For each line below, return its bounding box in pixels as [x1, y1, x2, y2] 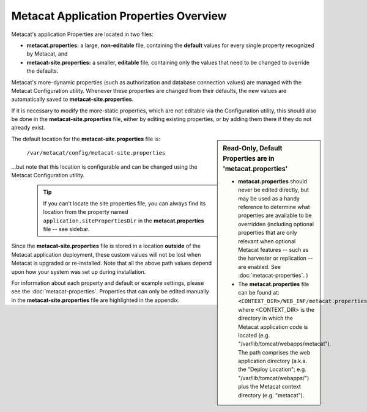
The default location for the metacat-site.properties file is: [11, 135, 160, 142]
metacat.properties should [238, 177, 308, 185]
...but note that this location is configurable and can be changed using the [11, 163, 198, 171]
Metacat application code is [238, 323, 308, 330]
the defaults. [26, 67, 59, 75]
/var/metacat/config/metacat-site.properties [26, 150, 166, 156]
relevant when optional [238, 237, 296, 245]
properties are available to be [238, 212, 312, 219]
